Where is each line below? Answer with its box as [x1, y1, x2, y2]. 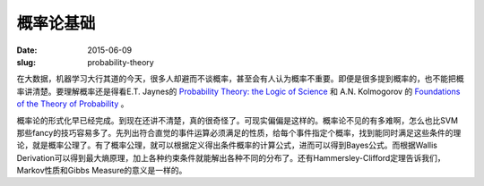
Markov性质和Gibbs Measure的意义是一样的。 [16, 165, 187, 176]
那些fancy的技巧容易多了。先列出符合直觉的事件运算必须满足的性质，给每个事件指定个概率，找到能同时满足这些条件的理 [16, 127, 462, 138]
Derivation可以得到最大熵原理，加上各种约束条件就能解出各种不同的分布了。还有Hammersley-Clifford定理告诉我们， [16, 152, 445, 163]
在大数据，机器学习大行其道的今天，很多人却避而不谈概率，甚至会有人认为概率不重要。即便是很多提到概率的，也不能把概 [16, 73, 464, 84]
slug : [16, 56, 36, 67]
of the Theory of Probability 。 [16, 98, 129, 109]
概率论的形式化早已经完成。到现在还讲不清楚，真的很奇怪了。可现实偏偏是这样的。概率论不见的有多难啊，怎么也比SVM [16, 114, 459, 125]
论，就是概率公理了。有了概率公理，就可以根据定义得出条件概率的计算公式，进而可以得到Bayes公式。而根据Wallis [16, 139, 438, 151]
